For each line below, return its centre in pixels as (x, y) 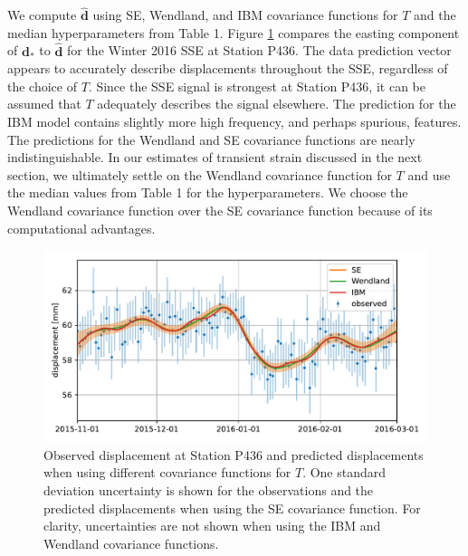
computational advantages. (81, 228)
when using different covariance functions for (167, 472)
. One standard (344, 472)
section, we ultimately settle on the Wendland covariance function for (200, 174)
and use (429, 174)
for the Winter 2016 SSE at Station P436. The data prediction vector (259, 50)
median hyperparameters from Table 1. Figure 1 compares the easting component (234, 32)
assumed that (44, 104)
